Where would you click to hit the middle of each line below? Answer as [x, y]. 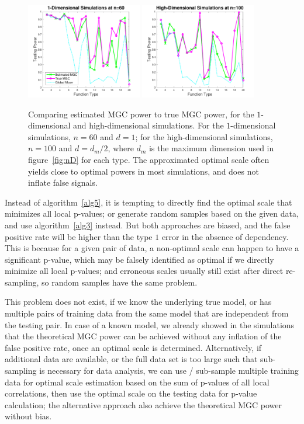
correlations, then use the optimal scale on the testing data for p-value [131, 393]
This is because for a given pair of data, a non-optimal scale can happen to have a [152, 248]
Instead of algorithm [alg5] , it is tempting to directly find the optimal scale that [148, 202]
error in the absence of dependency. [225, 236]
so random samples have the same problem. [120, 282]
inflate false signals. [63, 183]
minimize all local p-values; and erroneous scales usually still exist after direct [144, 271]
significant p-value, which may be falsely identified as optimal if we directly [139, 259]
